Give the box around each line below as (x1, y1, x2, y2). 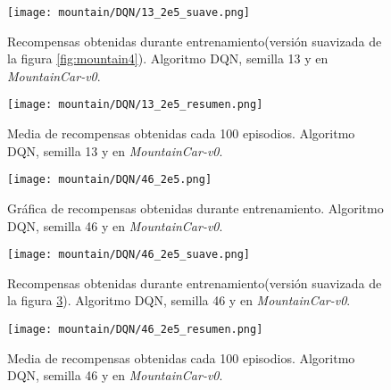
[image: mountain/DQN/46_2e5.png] (7, 173, 212, 187)
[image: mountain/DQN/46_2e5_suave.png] (7, 248, 251, 261)
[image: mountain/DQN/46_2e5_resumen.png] (7, 322, 263, 336)
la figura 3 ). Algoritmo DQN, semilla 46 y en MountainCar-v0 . (7, 291, 351, 310)
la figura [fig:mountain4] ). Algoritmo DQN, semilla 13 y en (7, 49, 329, 68)
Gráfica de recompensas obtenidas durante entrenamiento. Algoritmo (7, 198, 384, 217)
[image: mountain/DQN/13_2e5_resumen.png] (7, 98, 263, 112)
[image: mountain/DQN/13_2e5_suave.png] (7, 6, 251, 19)
